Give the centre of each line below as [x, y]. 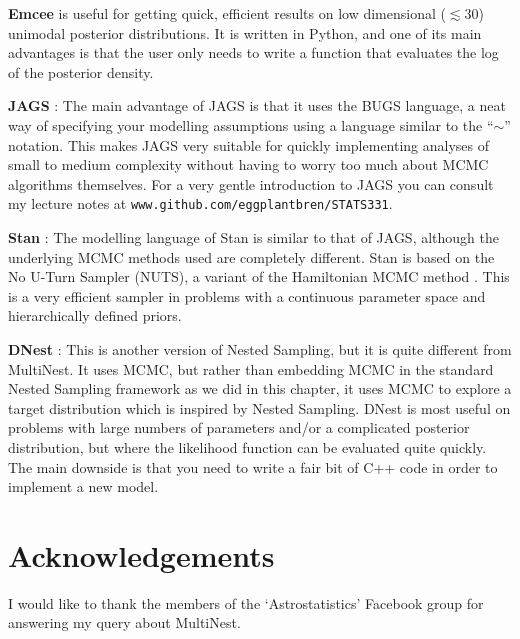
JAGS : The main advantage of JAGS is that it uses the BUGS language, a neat [257, 105]
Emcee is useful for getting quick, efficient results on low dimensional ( [227, 13]
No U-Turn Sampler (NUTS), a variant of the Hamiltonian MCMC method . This [259, 276]
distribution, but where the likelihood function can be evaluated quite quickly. [247, 446]
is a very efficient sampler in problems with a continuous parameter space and [247, 295]
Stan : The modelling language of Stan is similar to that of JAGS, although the [254, 237]
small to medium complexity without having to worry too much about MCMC [248, 164]
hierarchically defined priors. [95, 315]
